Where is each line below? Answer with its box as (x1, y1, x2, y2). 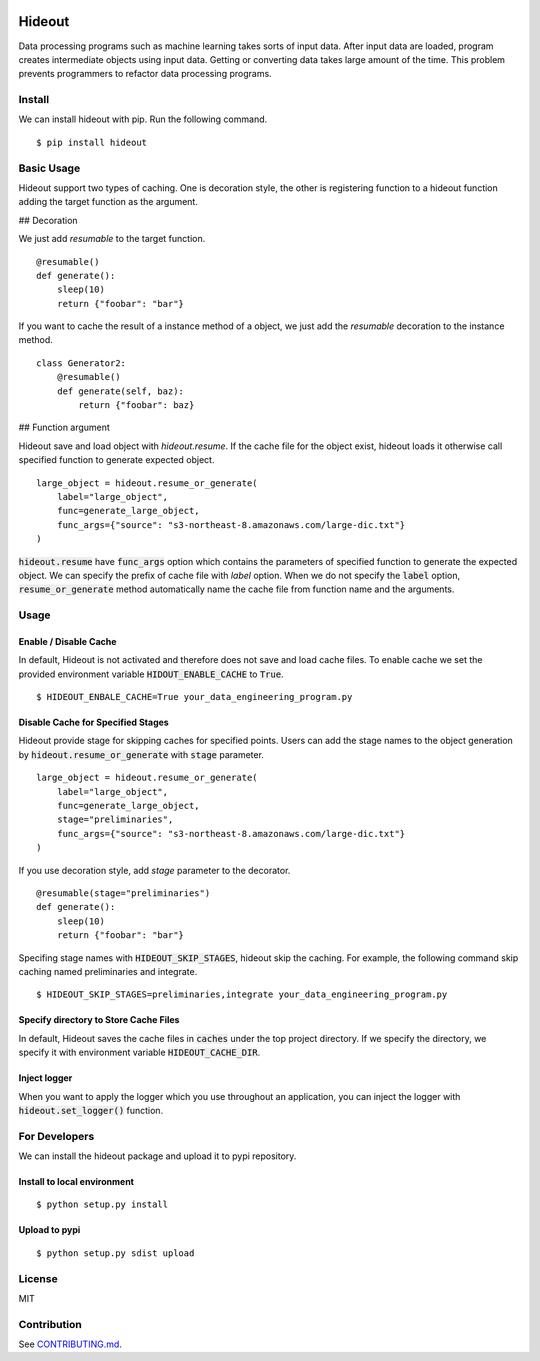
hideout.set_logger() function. (18, 1104, 164, 1116)
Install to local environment (18, 1176, 135, 1188)
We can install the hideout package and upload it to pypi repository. (18, 1150, 297, 1162)
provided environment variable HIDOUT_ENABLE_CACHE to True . (18, 668, 284, 680)
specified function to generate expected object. (18, 454, 215, 466)
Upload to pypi (18, 1224, 81, 1236)
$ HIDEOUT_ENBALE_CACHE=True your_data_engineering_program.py (36, 691, 353, 703)
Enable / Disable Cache (18, 635, 117, 647)
